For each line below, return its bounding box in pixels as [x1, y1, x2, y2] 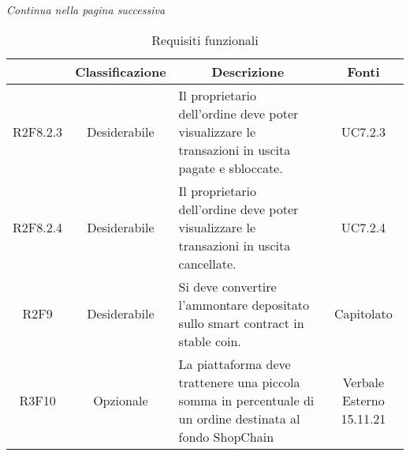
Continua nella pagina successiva [6, 2, 166, 17]
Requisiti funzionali [151, 30, 259, 49]
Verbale [342, 372, 385, 391]
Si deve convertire [178, 277, 277, 296]
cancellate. [178, 254, 237, 273]
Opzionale [93, 390, 148, 409]
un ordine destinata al [178, 409, 300, 428]
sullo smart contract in [178, 313, 304, 332]
